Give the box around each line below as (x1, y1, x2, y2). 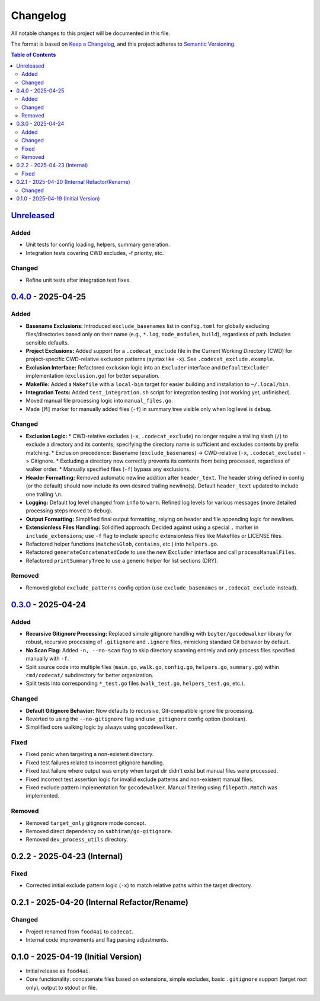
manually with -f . (25, 655, 69, 662)
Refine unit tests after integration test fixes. (25, 276, 132, 283)
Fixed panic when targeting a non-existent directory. (25, 751, 154, 758)
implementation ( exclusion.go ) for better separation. (25, 372, 160, 380)
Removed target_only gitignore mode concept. (25, 819, 146, 827)
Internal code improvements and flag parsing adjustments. (25, 936, 168, 943)
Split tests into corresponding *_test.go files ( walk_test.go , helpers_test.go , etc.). (25, 680, 245, 687)
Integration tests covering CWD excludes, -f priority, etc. (25, 249, 164, 256)
